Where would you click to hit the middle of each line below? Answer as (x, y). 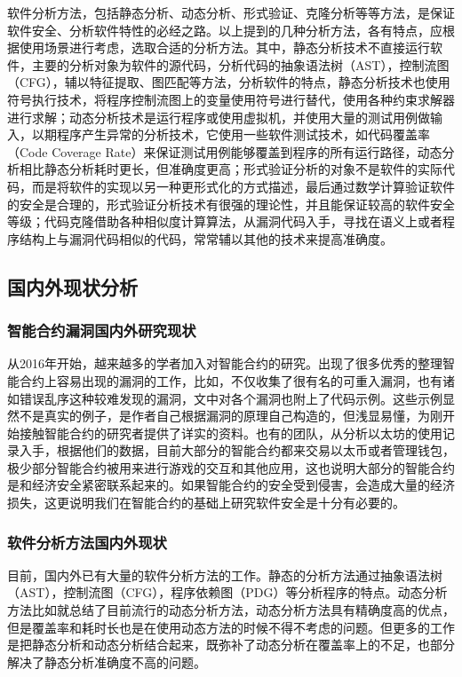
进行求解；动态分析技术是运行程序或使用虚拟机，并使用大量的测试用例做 (219, 117)
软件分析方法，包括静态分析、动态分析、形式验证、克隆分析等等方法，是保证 (231, 12)
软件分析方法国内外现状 (87, 542)
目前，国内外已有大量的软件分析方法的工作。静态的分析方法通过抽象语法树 (225, 575)
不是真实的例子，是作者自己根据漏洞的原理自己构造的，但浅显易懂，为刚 (231, 416)
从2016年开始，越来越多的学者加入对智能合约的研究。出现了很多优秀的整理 (225, 363)
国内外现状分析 (72, 286)
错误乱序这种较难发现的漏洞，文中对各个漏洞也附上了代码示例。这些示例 (231, 398)
